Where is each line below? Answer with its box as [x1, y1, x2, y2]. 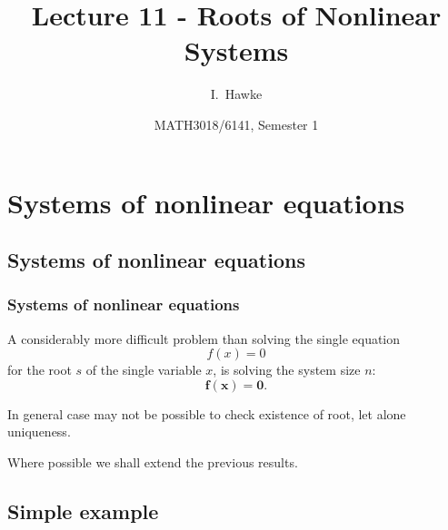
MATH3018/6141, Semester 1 [154, 114, 319, 133]
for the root [7, 360, 72, 379]
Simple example [7, 497, 159, 525]
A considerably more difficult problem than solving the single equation [7, 329, 401, 348]
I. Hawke [210, 84, 263, 103]
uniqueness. [7, 422, 71, 441]
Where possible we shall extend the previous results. [7, 453, 298, 472]
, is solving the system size [213, 360, 361, 379]
